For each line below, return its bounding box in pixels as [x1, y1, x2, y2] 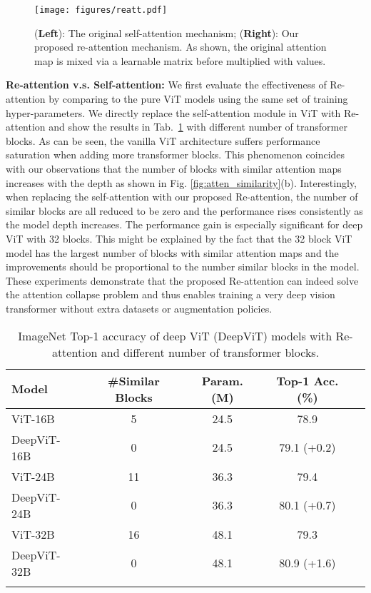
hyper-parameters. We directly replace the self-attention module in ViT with [6, 105, 341, 120]
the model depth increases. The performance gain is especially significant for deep [6, 217, 363, 232]
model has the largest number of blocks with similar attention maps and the [6, 245, 339, 260]
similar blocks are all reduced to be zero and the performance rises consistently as [6, 203, 363, 218]
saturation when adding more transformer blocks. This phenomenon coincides [6, 147, 345, 162]
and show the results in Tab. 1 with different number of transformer [49, 119, 347, 134]
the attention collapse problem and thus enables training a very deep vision [6, 287, 335, 302]
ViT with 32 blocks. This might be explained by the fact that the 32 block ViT [6, 230, 352, 245]
